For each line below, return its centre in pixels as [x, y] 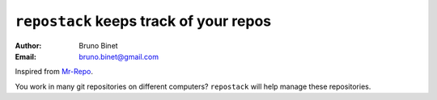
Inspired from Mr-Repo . [54, 72]
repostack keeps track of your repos [143, 21]
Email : [25, 56]
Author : [28, 45]
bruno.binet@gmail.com [119, 56]
